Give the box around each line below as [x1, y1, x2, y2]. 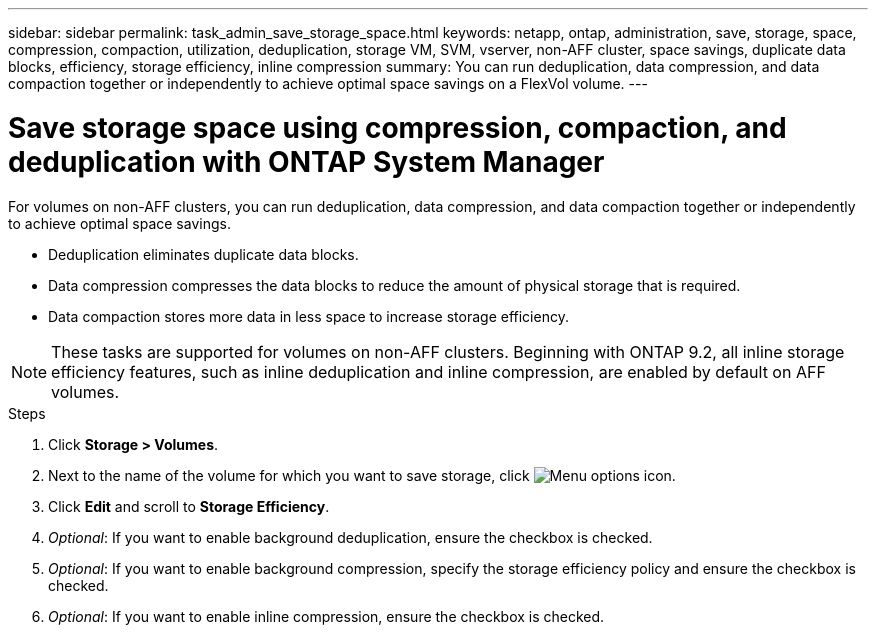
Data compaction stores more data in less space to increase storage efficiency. [48, 307, 569, 325]
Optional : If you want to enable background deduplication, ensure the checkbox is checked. [48, 528, 653, 546]
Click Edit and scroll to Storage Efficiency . [48, 497, 330, 515]
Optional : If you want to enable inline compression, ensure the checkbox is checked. [48, 607, 605, 625]
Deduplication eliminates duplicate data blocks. [48, 245, 359, 263]
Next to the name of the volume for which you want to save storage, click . [48, 466, 676, 484]
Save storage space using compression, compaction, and [8, 110, 787, 145]
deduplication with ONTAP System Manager [8, 144, 605, 179]
